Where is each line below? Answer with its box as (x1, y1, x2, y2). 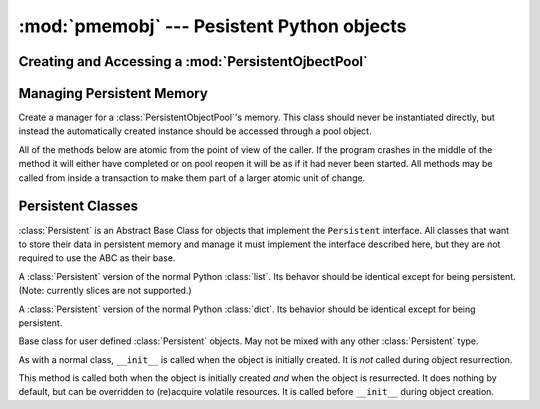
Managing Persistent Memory (18, 85, 209, 102)
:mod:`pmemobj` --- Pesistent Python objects (18, 15, 407, 37)
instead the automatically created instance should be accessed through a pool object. (18, 125, 372, 137)
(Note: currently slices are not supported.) (18, 285, 192, 297)
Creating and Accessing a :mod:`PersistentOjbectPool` (18, 53, 369, 70)
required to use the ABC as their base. (18, 252, 176, 264)
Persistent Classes (18, 198, 139, 215)
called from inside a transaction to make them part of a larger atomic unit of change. (18, 171, 366, 184)
